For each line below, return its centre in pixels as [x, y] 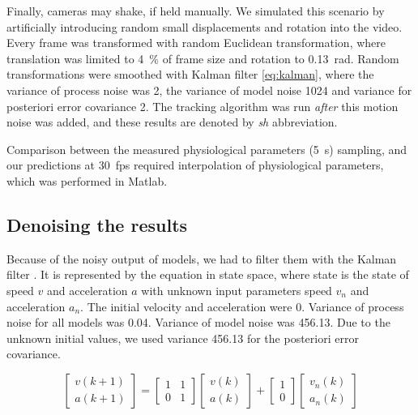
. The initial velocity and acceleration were [186, 306]
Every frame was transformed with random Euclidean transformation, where [196, 43]
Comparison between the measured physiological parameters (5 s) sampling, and [207, 149]
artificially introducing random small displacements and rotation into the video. [205, 26]
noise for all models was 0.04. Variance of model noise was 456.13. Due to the [198, 322]
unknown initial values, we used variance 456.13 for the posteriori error [183, 338]
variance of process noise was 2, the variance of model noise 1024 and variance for [209, 90]
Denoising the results [97, 224]
